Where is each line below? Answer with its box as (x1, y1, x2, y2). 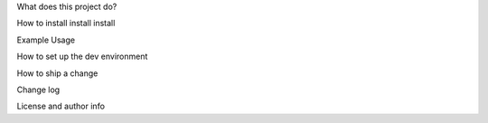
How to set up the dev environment (16, 51, 148, 62)
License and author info (16, 100, 106, 112)
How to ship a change (16, 68, 99, 79)
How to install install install (16, 18, 116, 29)
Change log (16, 84, 61, 95)
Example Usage (16, 34, 76, 45)
